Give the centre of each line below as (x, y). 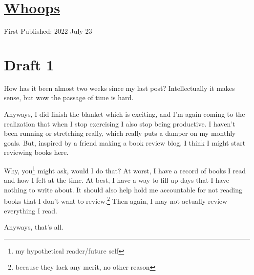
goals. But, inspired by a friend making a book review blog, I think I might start (125, 142)
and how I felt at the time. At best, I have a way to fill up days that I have (116, 180)
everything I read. (31, 210)
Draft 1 (29, 64)
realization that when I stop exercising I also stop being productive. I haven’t (120, 123)
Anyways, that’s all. (34, 227)
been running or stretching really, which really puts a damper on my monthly (120, 133)
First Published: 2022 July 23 (48, 31)
